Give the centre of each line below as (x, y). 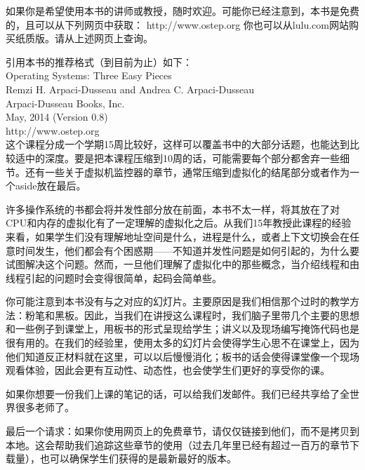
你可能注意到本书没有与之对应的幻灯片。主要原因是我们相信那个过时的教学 (178, 301)
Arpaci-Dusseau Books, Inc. (65, 103)
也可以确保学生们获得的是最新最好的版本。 (138, 458)
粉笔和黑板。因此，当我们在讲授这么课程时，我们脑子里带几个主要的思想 (192, 315)
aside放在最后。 (51, 186)
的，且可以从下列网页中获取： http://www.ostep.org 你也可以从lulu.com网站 (177, 24)
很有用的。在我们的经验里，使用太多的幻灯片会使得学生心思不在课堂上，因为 (182, 343)
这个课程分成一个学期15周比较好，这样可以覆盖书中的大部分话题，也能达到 (178, 144)
